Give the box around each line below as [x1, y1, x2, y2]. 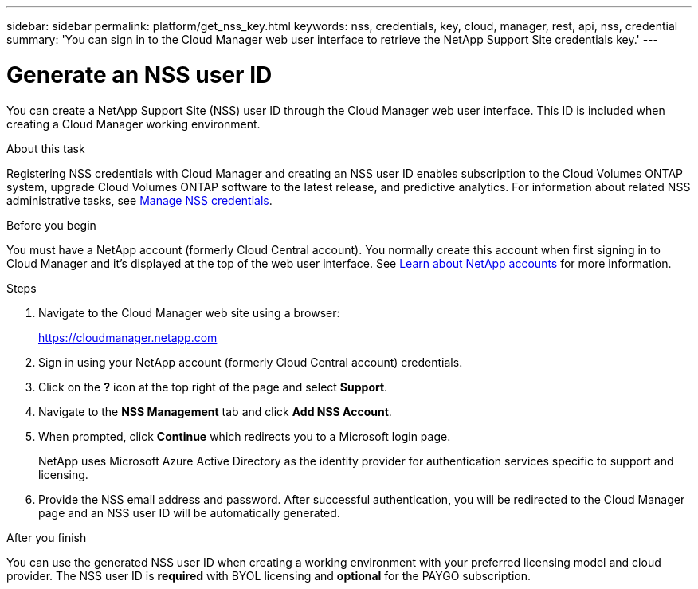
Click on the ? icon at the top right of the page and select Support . [38, 379, 388, 394]
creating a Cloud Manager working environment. [6, 116, 261, 131]
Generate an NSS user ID [6, 61, 273, 88]
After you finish [6, 530, 87, 544]
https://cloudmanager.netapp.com [38, 330, 218, 344]
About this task [6, 141, 85, 155]
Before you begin [6, 218, 96, 232]
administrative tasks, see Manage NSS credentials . [6, 193, 273, 207]
